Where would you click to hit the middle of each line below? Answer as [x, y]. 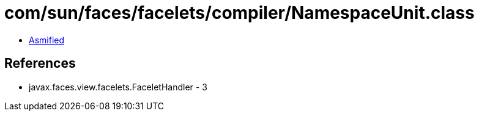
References [40, 63]
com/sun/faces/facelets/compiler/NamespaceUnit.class [239, 13]
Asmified [47, 40]
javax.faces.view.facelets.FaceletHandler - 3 [118, 87]
